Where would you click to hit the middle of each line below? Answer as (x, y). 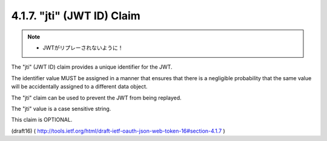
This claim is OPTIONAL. (42, 120)
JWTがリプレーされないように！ (83, 48)
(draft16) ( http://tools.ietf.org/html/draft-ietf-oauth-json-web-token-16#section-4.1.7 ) (118, 131)
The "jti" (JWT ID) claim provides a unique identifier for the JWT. (92, 67)
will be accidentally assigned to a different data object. (79, 87)
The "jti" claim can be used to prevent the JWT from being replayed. (96, 98)
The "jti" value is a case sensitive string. (61, 108)
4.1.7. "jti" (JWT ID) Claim (76, 16)
